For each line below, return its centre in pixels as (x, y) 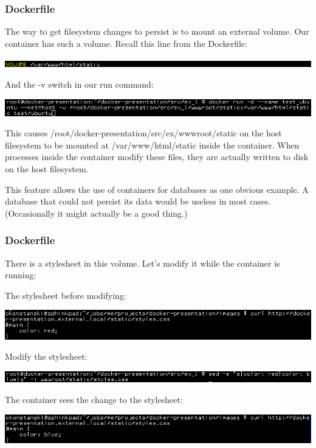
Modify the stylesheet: (46, 356)
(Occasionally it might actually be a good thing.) (96, 213)
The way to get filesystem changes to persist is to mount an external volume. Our (157, 31)
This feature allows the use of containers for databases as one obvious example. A (157, 189)
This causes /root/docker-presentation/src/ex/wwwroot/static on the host (143, 133)
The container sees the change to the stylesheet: (94, 400)
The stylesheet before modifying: (66, 295)
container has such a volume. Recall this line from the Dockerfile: (126, 43)
